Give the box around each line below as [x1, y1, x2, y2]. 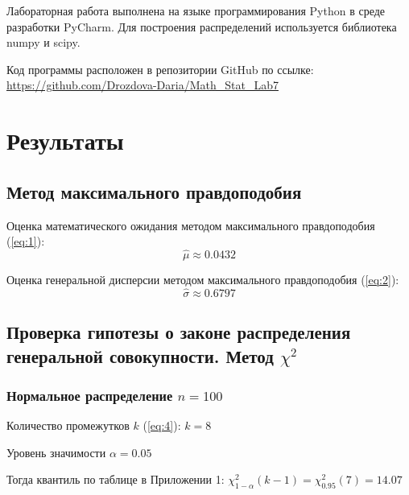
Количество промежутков [6, 417, 130, 434]
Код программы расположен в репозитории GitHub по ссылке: [6, 60, 314, 77]
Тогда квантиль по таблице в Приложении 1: [6, 471, 225, 488]
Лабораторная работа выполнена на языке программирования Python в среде [6, 2, 386, 19]
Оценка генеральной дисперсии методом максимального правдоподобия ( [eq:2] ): [6, 270, 399, 287]
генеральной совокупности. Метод [6, 343, 274, 368]
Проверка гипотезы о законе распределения [6, 320, 351, 344]
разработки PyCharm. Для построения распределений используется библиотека [6, 18, 397, 35]
